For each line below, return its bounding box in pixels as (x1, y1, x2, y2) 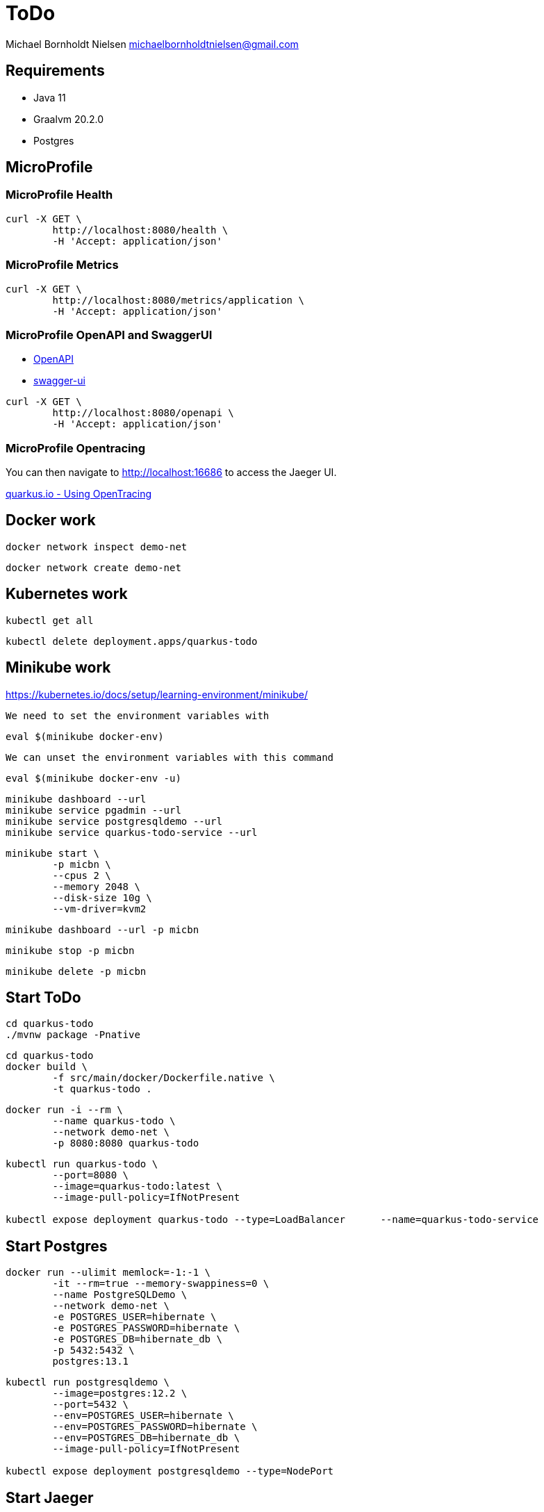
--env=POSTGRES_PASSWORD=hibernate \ (52, 1421, 258, 1433)
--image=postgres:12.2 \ (52, 1388, 188, 1399)
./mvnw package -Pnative (6, 1029, 140, 1041)
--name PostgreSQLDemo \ (52, 1289, 188, 1301)
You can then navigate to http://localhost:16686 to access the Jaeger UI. (6, 466, 337, 479)
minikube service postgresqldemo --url (6, 815, 222, 827)
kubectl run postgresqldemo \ (6, 1377, 170, 1388)
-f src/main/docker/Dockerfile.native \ (52, 1072, 275, 1084)
